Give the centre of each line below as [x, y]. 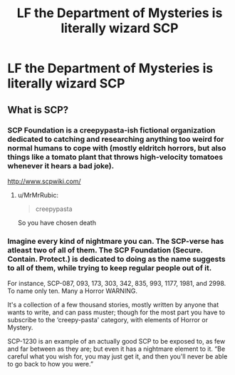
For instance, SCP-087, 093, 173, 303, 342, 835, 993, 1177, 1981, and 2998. [117, 284]
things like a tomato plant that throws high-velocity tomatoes [115, 157]
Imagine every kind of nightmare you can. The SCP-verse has [116, 241]
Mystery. [20, 328]
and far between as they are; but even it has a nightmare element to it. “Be [116, 349]
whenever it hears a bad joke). [61, 165]
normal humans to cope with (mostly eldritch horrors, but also [117, 148]
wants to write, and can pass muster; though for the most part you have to [116, 312]
